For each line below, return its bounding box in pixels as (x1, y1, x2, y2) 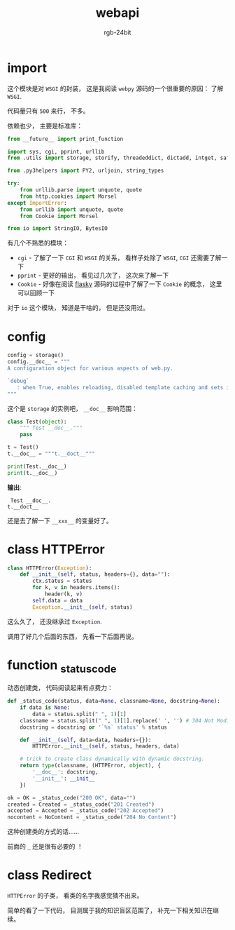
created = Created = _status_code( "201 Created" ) (7, 801, 155, 808)
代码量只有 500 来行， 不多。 (7, 107, 90, 115)
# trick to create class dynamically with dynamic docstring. (20, 755, 205, 762)
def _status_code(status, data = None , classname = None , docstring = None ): (7, 698, 220, 705)
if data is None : (20, 704, 71, 711)
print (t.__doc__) (7, 469, 58, 476)
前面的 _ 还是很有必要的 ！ (7, 842, 83, 851)
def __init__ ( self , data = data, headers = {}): (20, 736, 152, 743)
